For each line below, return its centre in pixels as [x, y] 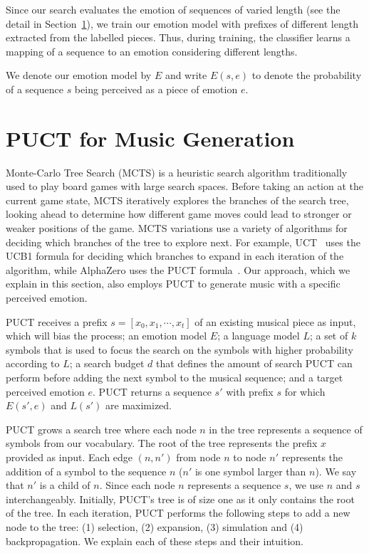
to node [250, 457]
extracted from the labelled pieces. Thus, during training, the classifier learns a [178, 37]
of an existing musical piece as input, [275, 321]
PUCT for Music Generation [150, 138]
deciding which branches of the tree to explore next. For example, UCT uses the [183, 242]
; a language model [259, 336]
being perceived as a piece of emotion [156, 89]
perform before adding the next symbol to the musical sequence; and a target [175, 377]
